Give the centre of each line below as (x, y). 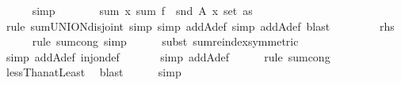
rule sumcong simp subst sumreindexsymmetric (165, 41)
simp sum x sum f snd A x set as (142, 10)
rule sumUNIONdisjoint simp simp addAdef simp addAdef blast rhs (200, 26)
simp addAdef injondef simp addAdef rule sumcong (168, 56)
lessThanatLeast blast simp (94, 72)
